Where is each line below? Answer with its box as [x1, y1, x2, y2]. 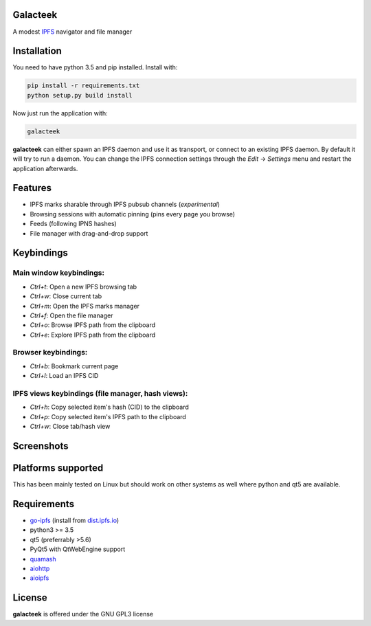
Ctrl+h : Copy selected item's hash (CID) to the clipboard [30, 403, 189, 412]
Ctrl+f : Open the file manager [30, 311, 113, 320]
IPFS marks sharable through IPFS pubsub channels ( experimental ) [30, 200, 220, 209]
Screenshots [12, 440, 69, 451]
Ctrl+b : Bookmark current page [30, 361, 119, 370]
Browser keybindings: [12, 348, 88, 357]
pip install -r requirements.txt [27, 82, 140, 89]
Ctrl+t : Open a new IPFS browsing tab [30, 282, 137, 291]
